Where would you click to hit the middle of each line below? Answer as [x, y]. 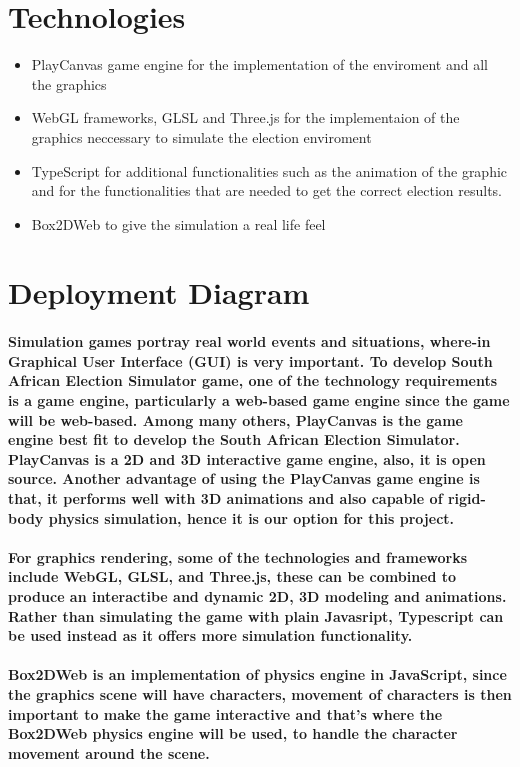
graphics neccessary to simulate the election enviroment [201, 136]
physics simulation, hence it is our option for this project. [251, 517]
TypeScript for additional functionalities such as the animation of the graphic [269, 170]
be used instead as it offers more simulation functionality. [210, 635]
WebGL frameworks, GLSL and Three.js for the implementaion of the [245, 117]
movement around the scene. [109, 752]
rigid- [466, 498]
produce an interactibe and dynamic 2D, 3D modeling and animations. [257, 595]
